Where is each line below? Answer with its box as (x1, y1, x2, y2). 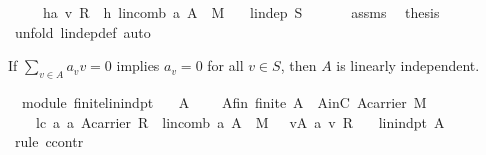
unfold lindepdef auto (14, 21, 151, 42)
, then (280, 55, 317, 76)
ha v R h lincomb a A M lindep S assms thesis (42, 2, 440, 22)
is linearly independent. (336, 55, 480, 76)
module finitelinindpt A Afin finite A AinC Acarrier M (21, 91, 427, 112)
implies (116, 55, 160, 76)
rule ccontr (14, 131, 84, 152)
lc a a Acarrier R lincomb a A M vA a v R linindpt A (35, 111, 445, 132)
